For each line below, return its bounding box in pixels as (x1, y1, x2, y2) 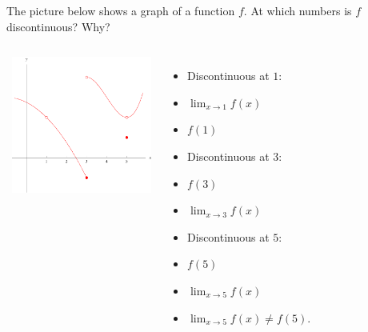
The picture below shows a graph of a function (6, 2, 235, 18)
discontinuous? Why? (6, 18, 110, 34)
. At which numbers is (243, 2, 352, 18)
